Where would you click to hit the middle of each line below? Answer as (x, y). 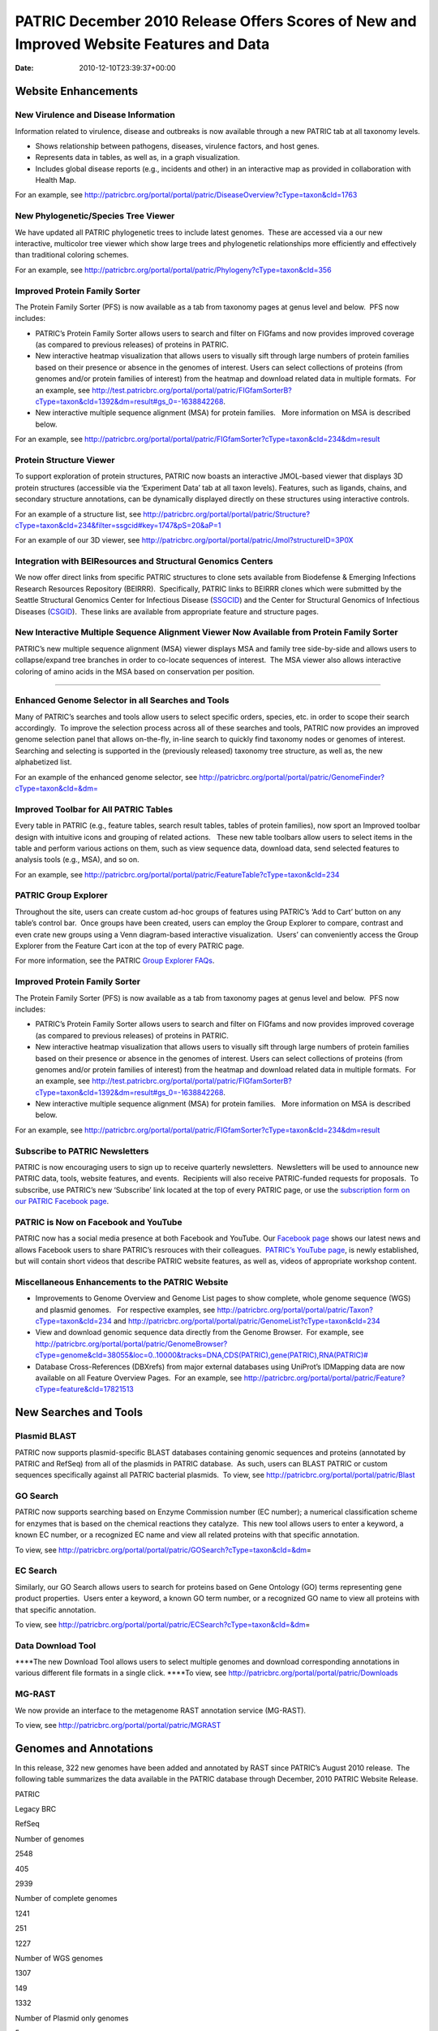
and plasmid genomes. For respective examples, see (125, 1310)
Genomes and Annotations (84, 1748)
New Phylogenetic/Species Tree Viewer (95, 216)
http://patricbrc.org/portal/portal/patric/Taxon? (295, 1310)
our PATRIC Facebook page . (62, 1202)
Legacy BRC (36, 1809)
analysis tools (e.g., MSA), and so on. (77, 860)
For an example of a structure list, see (78, 514)
